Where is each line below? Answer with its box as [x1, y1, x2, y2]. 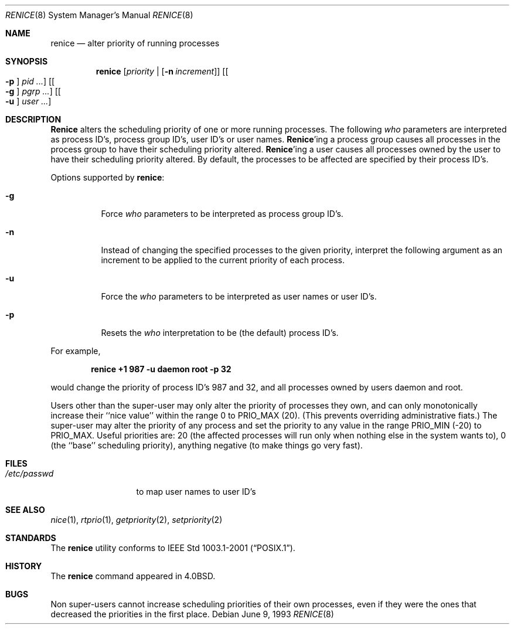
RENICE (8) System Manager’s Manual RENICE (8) [5, 10, 193, 20]
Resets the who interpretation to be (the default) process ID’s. [101, 328, 339, 338]
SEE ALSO [5, 505, 45, 515]
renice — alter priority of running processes [50, 38, 220, 48]
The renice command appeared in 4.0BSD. [50, 571, 216, 581]
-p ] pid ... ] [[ [5, 76, 55, 86]
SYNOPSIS [5, 56, 48, 66]
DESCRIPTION [5, 114, 62, 124]
